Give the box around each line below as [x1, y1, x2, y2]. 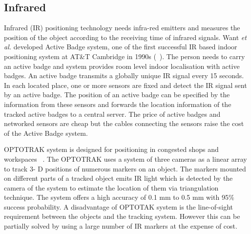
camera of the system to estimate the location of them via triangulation [4, 182, 219, 192]
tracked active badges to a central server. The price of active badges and [4, 108, 221, 119]
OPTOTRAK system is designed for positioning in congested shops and [4, 144, 219, 154]
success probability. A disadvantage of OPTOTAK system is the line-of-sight [4, 201, 233, 212]
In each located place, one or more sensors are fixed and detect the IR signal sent [4, 80, 247, 90]
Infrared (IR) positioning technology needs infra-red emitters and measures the [4, 22, 240, 33]
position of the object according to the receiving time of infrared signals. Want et [4, 32, 247, 42]
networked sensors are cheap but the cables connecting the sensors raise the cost [4, 118, 244, 128]
